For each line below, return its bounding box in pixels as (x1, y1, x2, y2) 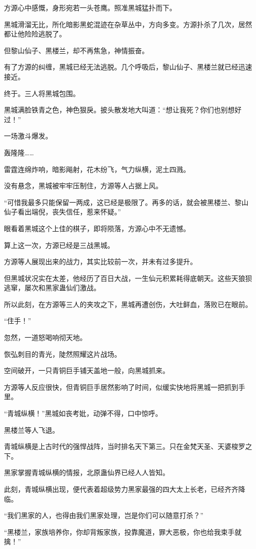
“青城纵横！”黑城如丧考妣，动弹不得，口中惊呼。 (4, 408, 162, 418)
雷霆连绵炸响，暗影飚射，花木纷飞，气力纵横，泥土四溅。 (4, 164, 190, 174)
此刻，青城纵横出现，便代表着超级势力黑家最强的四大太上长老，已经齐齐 (4, 484, 238, 494)
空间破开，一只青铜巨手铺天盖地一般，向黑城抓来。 (4, 365, 169, 376)
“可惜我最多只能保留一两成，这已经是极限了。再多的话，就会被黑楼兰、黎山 (4, 197, 249, 207)
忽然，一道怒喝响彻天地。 (4, 332, 87, 343)
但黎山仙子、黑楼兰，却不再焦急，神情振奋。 (4, 45, 149, 55)
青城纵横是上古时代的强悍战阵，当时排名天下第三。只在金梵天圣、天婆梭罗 (4, 441, 245, 451)
